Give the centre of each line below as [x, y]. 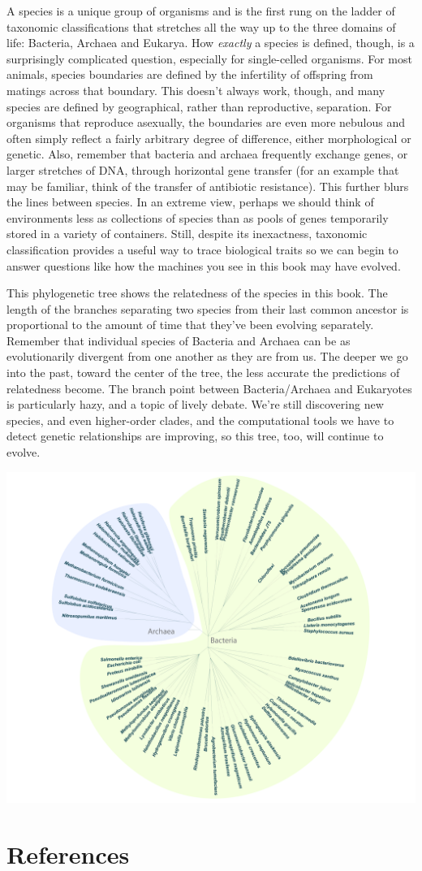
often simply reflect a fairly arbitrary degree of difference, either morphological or [209, 138]
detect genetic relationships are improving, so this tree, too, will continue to [195, 436]
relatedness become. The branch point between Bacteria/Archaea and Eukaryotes [209, 388]
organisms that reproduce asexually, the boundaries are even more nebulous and [206, 122]
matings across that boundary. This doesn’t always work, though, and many [196, 90]
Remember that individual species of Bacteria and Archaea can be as [179, 340]
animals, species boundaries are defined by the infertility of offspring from [190, 74]
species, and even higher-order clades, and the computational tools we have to [200, 420]
